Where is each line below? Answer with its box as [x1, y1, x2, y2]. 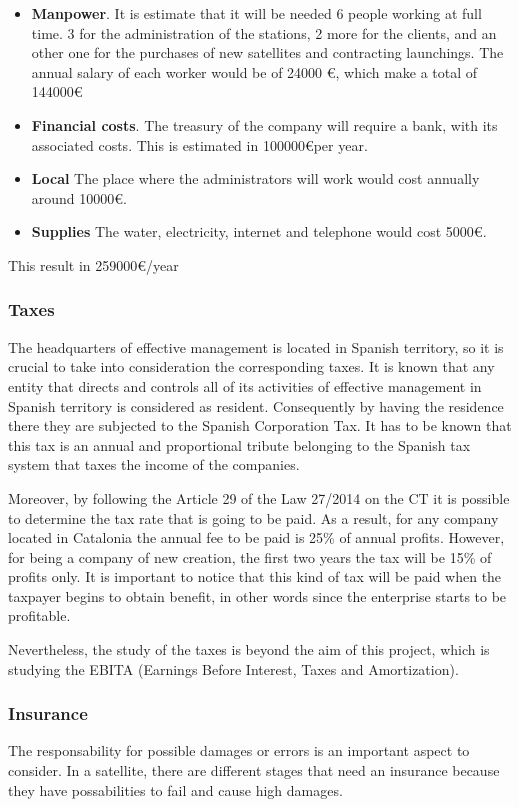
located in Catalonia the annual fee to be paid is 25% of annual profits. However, [8, 527, 505, 548]
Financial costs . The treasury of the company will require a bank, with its [31, 114, 498, 135]
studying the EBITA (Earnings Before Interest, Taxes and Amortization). [8, 658, 459, 679]
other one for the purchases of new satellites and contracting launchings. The [31, 42, 504, 63]
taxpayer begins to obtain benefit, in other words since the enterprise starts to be [8, 585, 507, 606]
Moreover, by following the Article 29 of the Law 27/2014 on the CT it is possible [8, 487, 510, 508]
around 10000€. [31, 187, 127, 208]
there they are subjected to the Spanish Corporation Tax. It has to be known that [8, 415, 512, 436]
